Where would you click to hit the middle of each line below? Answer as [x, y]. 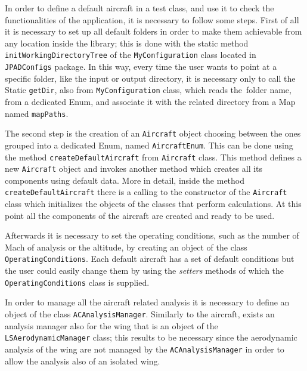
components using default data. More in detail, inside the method [125, 180]
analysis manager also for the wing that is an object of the [111, 325]
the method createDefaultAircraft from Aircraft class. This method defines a [153, 157]
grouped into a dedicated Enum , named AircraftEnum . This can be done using [149, 145]
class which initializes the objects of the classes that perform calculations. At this [153, 204]
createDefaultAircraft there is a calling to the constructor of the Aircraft [146, 192]
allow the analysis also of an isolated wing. [83, 361]
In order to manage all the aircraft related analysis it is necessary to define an [147, 302]
